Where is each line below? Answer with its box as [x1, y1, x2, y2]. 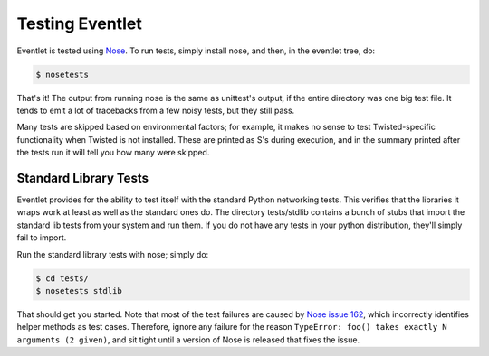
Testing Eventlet [16, 14, 142, 33]
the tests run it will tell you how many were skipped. [16, 147, 210, 158]
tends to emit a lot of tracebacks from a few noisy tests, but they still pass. [16, 105, 295, 116]
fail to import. [16, 232, 67, 243]
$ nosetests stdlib [35, 286, 122, 295]
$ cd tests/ [35, 273, 90, 284]
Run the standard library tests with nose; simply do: [16, 248, 209, 259]
